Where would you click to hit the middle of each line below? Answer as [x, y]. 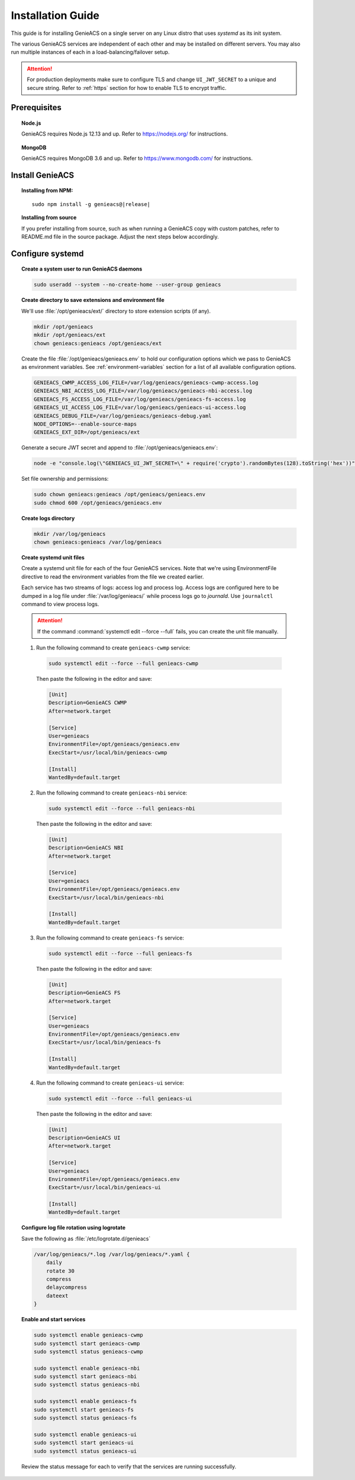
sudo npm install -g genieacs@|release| [91, 204]
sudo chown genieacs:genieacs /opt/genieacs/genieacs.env [120, 495]
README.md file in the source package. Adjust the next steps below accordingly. [120, 237]
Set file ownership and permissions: [65, 479]
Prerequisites [36, 107]
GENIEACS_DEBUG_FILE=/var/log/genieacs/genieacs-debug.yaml [123, 416]
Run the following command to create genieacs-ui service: [110, 1083]
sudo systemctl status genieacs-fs [85, 1418]
